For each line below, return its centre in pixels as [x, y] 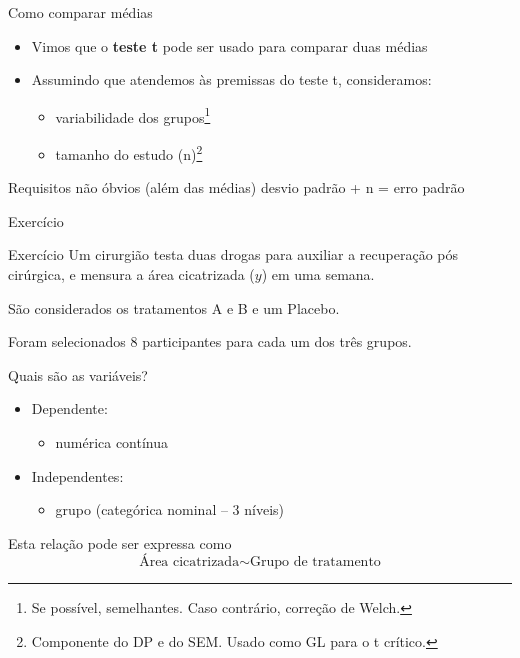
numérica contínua [112, 442]
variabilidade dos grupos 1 [133, 115]
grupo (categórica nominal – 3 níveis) [170, 509]
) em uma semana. [318, 274]
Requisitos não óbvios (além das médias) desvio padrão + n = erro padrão [236, 187]
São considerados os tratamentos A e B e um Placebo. [174, 307]
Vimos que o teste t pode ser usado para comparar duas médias [229, 45]
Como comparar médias [80, 12]
